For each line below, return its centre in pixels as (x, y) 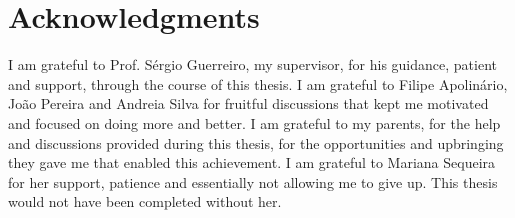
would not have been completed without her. (145, 201)
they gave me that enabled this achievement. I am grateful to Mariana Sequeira (252, 162)
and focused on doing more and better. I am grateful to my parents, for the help (254, 122)
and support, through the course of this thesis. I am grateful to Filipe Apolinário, (258, 83)
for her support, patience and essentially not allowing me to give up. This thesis (253, 181)
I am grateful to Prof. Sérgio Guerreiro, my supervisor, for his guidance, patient (252, 64)
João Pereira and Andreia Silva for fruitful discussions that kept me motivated (248, 103)
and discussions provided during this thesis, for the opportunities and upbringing (256, 142)
